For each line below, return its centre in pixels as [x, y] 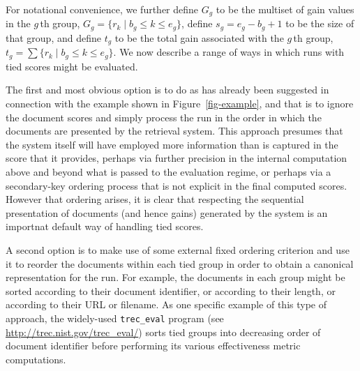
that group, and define [53, 37]
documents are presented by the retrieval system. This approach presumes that [174, 131]
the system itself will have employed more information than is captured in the [172, 144]
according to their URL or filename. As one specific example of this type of [166, 304]
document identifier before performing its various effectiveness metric [153, 346]
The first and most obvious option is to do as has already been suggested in [167, 90]
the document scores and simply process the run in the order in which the [164, 117]
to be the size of [320, 23]
